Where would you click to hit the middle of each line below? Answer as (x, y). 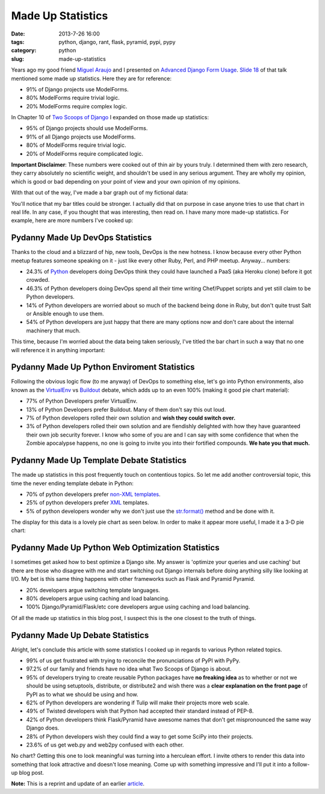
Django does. (43, 728)
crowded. (38, 280)
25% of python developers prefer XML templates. (88, 503)
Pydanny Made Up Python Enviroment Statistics (103, 367)
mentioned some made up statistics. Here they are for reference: (91, 78)
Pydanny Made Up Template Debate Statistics (99, 461)
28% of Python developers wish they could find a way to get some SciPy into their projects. (140, 736)
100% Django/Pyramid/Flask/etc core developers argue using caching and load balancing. (138, 607)
